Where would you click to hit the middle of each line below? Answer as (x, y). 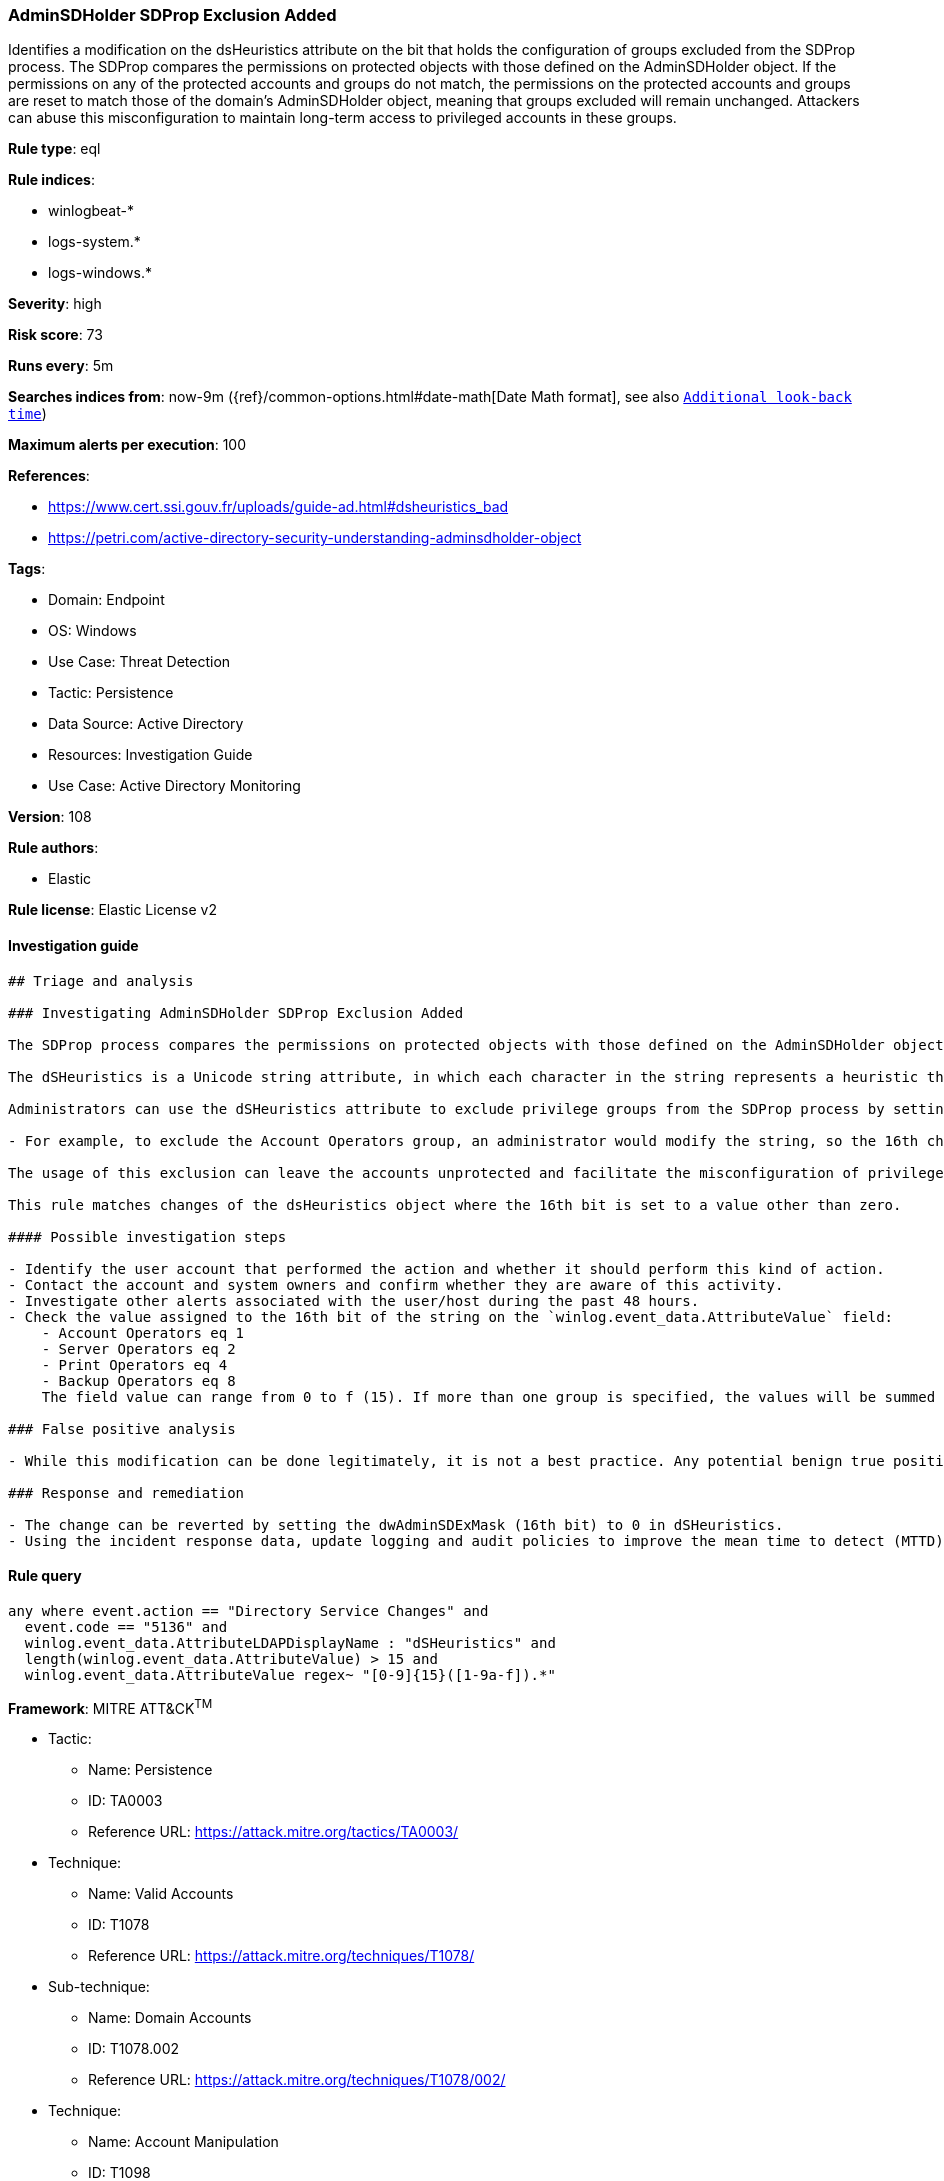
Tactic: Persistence (111, 693)
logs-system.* (94, 242)
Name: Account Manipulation (183, 2142)
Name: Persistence (150, 1770)
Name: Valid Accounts (161, 1894)
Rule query (45, 1576)
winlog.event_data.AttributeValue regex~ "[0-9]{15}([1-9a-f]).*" (290, 1674)
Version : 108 (50, 817)
